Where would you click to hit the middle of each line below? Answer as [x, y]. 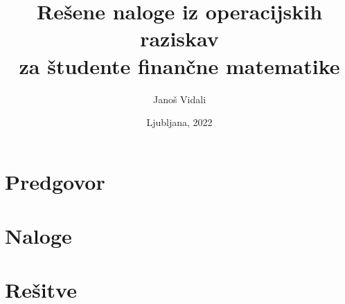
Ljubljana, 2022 [179, 122]
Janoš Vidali [179, 99]
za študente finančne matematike [179, 65]
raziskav [179, 38]
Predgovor [55, 181]
